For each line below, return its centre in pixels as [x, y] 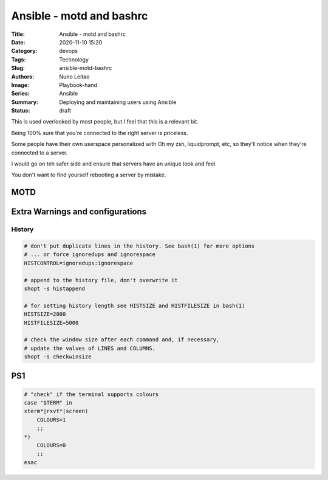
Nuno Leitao [74, 77]
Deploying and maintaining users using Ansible [118, 102]
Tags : [19, 59]
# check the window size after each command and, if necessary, [122, 340]
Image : [20, 85]
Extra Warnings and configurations [79, 212]
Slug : [18, 68]
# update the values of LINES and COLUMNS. [90, 348]
